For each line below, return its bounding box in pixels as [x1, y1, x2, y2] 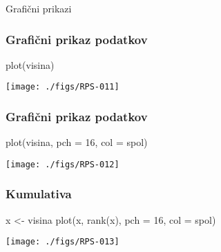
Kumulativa [6, 185, 72, 202]
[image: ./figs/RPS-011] [6, 82, 119, 92]
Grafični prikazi [6, 1, 72, 15]
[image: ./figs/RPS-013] [6, 237, 119, 247]
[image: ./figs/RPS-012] [6, 159, 119, 169]
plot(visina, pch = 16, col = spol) [6, 135, 148, 149]
